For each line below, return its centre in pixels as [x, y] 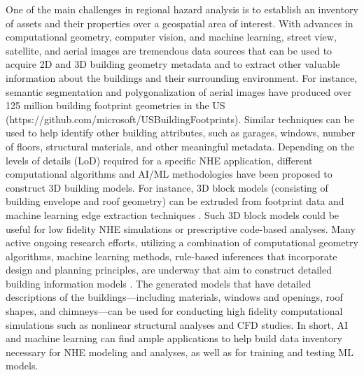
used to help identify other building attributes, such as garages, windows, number [181, 133]
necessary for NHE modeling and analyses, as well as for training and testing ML [180, 352]
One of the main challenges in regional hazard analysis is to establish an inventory [182, 9]
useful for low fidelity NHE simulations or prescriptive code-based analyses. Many [181, 228]
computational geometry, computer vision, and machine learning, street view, [171, 37]
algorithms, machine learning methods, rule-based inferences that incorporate [171, 256]
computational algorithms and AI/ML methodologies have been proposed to [169, 174]
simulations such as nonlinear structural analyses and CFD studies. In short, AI [177, 324]
